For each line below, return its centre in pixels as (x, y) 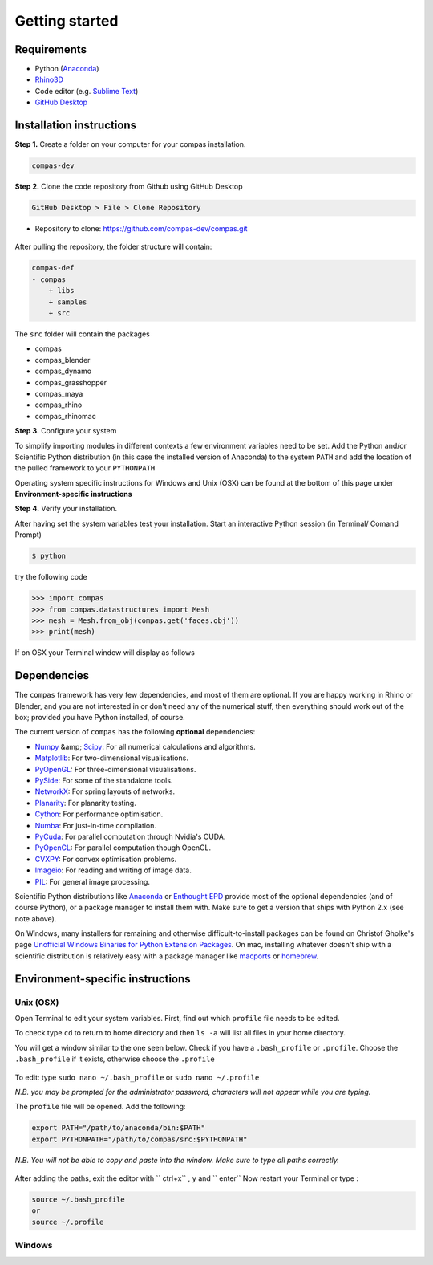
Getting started (67, 21)
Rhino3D (49, 79)
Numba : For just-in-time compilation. (95, 825)
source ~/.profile (68, 1222)
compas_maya (59, 393)
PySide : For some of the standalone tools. (104, 780)
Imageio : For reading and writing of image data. (113, 870)
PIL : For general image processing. (92, 881)
